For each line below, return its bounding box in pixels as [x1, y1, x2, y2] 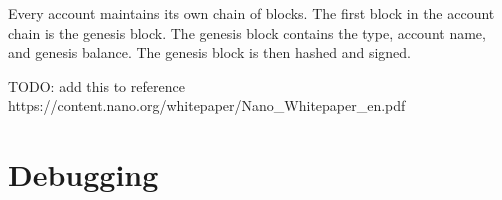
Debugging [8, 154, 159, 195]
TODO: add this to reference [8, 75, 185, 96]
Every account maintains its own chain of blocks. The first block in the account [8, 3, 495, 23]
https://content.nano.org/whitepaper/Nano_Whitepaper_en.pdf [8, 95, 406, 116]
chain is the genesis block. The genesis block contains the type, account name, [8, 22, 486, 43]
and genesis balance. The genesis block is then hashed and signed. [8, 42, 412, 63]
